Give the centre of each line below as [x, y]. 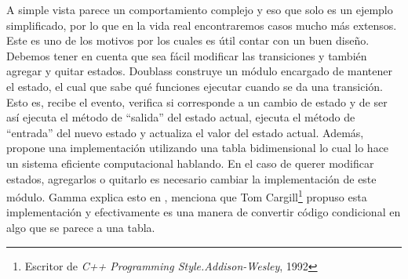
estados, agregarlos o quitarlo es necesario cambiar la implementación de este [191, 178]
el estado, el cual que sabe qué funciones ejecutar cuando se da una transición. [195, 86]
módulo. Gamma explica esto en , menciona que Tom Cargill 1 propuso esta [187, 196]
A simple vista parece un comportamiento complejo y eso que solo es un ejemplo [200, 9]
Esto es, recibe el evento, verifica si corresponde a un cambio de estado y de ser [197, 101]
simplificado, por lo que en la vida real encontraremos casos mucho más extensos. [202, 25]
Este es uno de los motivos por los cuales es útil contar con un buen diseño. [188, 40]
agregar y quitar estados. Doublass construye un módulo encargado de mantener [199, 71]
